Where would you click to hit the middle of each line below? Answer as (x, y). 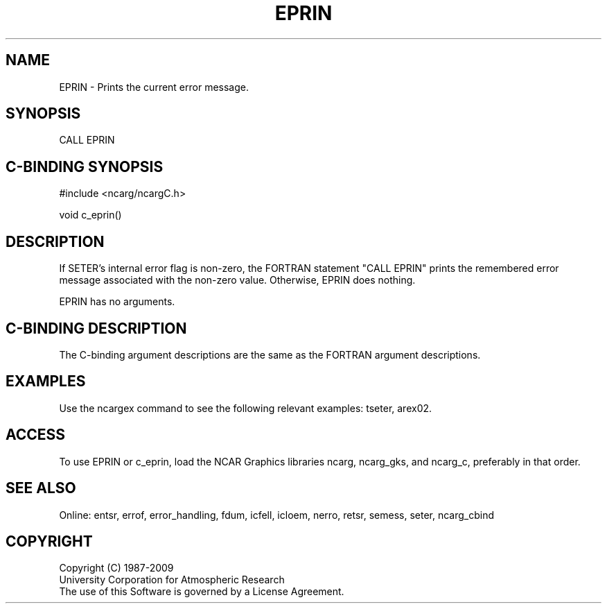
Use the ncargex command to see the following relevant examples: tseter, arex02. (246, 408)
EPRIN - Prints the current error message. (154, 87)
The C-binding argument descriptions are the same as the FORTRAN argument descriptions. (270, 354)
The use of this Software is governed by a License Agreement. (202, 592)
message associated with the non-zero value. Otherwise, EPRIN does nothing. (237, 280)
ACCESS (36, 435)
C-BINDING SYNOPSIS (85, 166)
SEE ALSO (41, 488)
